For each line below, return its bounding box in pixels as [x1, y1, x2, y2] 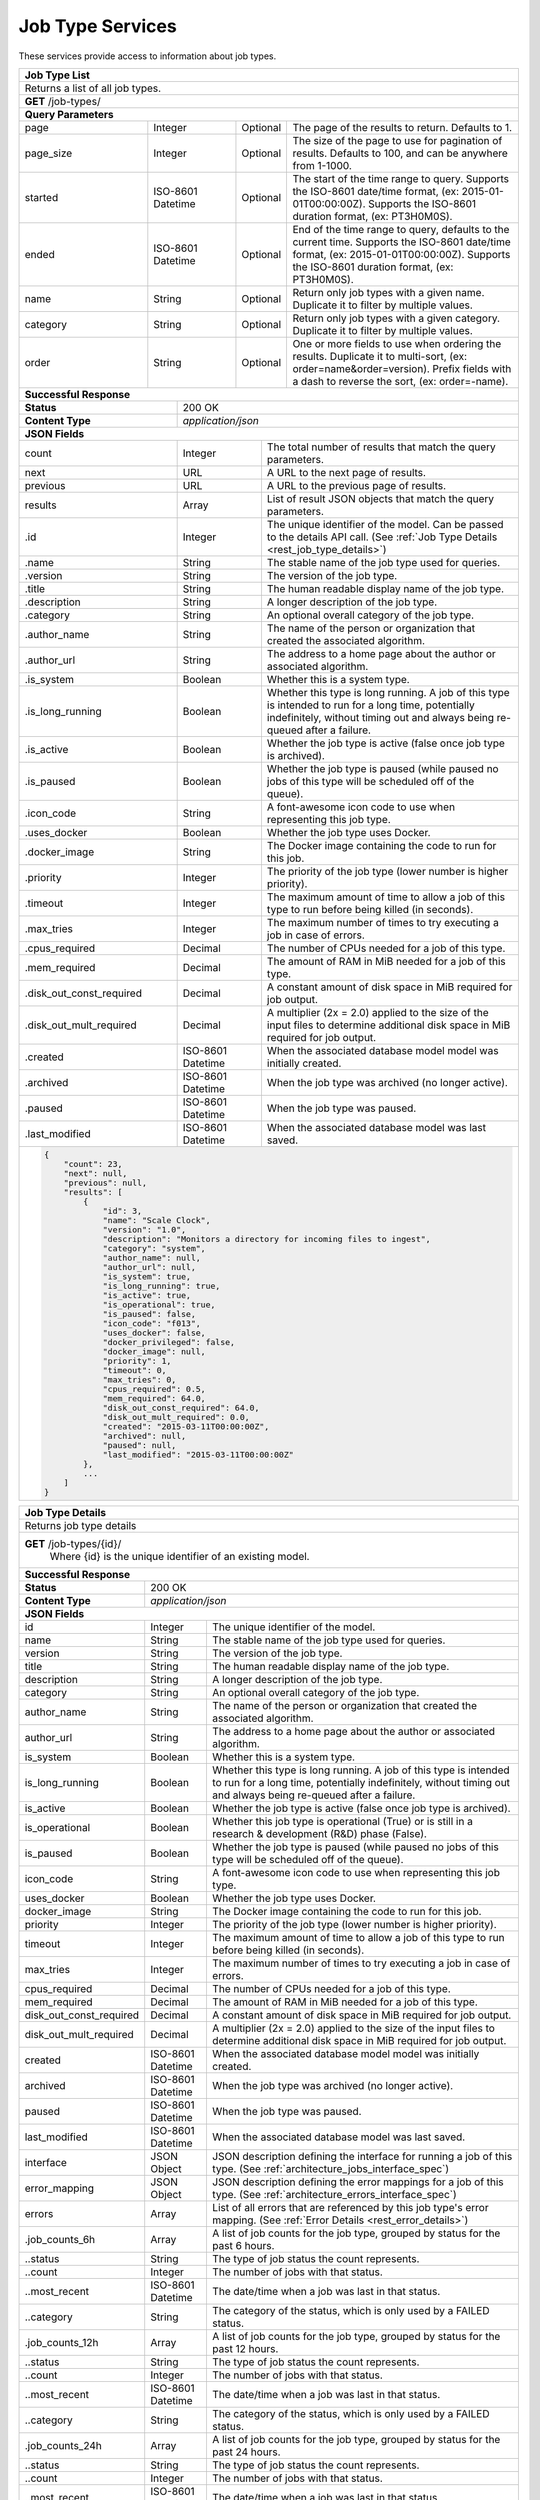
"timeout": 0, [102, 1365, 167, 1375]
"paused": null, [102, 1440, 177, 1450]
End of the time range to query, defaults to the [292, 222, 510, 236]
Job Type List [24, 68, 90, 82]
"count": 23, [63, 1158, 123, 1169]
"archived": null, [102, 1430, 187, 1441]
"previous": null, [63, 1177, 147, 1188]
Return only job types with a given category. [292, 311, 500, 325]
